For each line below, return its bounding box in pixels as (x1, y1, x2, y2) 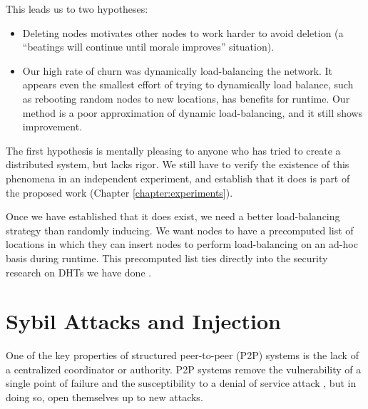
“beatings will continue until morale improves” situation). (22, 39, 275, 54)
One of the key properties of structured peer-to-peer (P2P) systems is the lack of (6, 348, 359, 363)
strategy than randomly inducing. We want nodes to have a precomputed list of (6, 222, 354, 237)
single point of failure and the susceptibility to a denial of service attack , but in (6, 376, 357, 390)
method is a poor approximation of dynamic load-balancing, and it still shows (22, 105, 363, 120)
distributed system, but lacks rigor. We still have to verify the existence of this (6, 157, 349, 172)
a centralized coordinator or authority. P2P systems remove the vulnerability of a (6, 361, 362, 376)
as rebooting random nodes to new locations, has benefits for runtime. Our (22, 90, 350, 105)
